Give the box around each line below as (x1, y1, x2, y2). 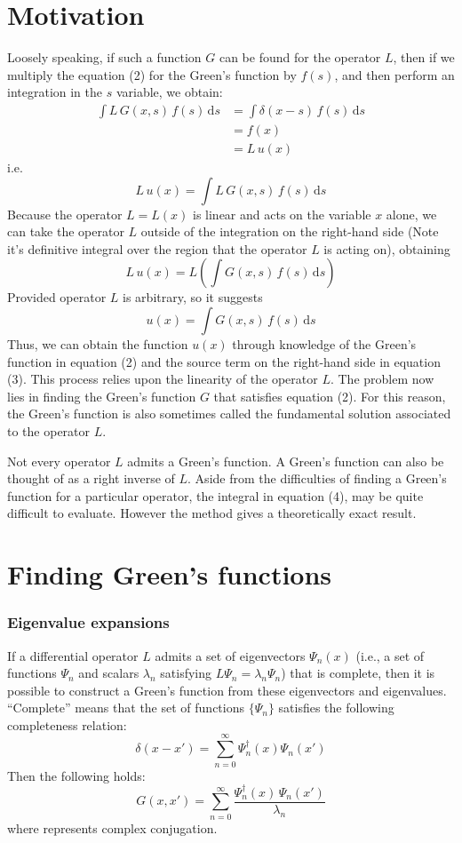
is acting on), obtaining (323, 239, 450, 258)
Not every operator (7, 451, 111, 470)
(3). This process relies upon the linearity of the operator (7, 370, 318, 388)
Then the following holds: (7, 766, 146, 784)
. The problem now (330, 370, 434, 388)
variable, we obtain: (115, 83, 223, 101)
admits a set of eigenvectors (155, 646, 306, 664)
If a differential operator (7, 646, 139, 664)
